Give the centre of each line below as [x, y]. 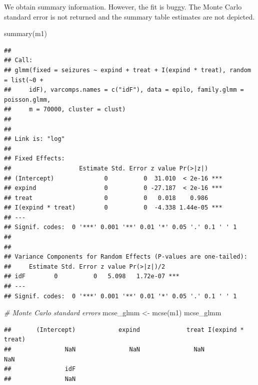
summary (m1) [26, 33]
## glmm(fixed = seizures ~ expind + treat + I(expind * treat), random [127, 70]
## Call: [18, 60]
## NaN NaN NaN [104, 349]
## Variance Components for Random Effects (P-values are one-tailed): [126, 257]
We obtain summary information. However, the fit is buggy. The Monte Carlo [123, 7]
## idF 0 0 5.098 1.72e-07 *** [92, 276]
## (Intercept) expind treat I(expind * [124, 330]
